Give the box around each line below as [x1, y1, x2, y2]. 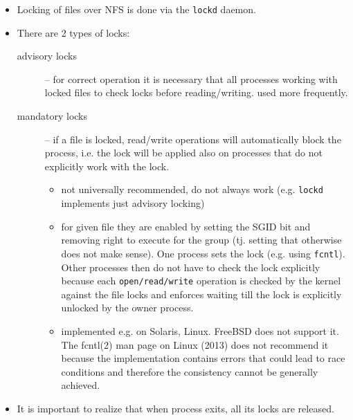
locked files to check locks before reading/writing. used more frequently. [44, 85, 348, 100]
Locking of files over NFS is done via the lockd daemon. [17, 2, 256, 16]
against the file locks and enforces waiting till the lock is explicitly [61, 286, 342, 301]
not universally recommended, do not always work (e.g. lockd [61, 182, 323, 197]
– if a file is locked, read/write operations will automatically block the [44, 131, 341, 146]
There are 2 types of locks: [17, 25, 130, 39]
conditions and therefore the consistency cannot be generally [61, 364, 318, 378]
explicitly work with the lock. [44, 158, 170, 173]
